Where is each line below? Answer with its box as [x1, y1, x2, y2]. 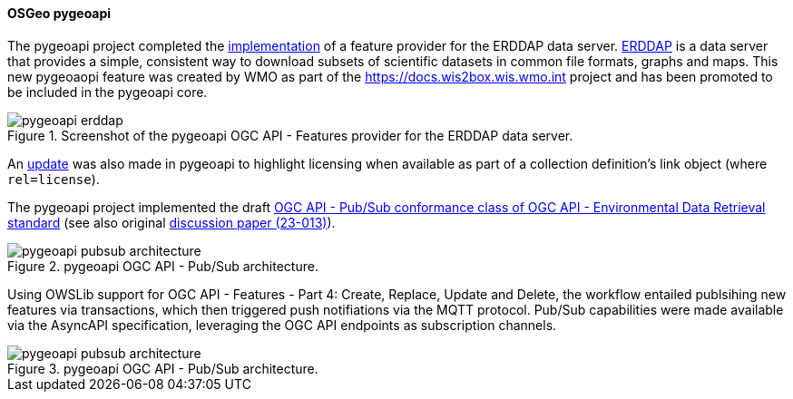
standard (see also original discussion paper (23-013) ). [7, 214, 336, 230]
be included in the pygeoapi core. [7, 83, 208, 100]
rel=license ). [7, 170, 100, 187]
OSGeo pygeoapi [7, 5, 112, 21]
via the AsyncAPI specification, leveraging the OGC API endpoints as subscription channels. [7, 316, 557, 333]
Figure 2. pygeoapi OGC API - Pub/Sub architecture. [7, 258, 318, 274]
